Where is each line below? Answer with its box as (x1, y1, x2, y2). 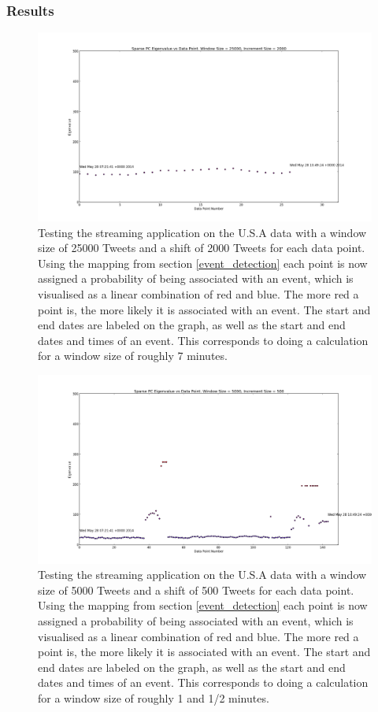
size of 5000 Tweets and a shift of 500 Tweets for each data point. (38, 581, 354, 598)
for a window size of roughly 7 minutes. (38, 347, 228, 364)
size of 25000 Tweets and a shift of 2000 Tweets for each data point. (38, 239, 365, 256)
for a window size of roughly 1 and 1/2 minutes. (38, 689, 269, 706)
